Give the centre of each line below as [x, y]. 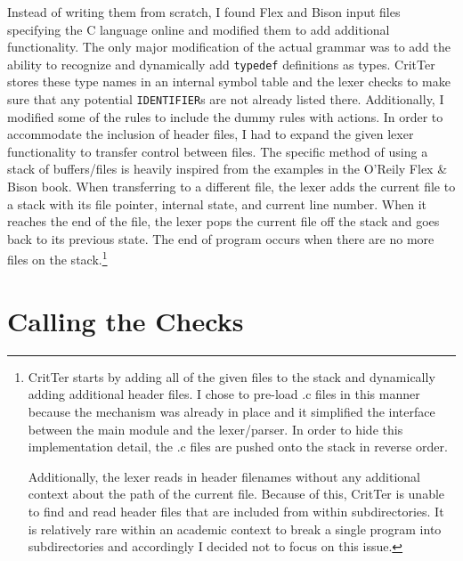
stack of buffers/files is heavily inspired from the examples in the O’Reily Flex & [227, 169]
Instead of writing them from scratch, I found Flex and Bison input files [204, 12]
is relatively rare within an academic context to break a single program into [235, 528]
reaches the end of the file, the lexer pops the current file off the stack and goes [223, 221]
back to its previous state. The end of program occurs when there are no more [221, 238]
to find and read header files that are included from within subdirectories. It [236, 511]
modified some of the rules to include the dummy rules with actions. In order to [225, 116]
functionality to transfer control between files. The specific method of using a [218, 151]
